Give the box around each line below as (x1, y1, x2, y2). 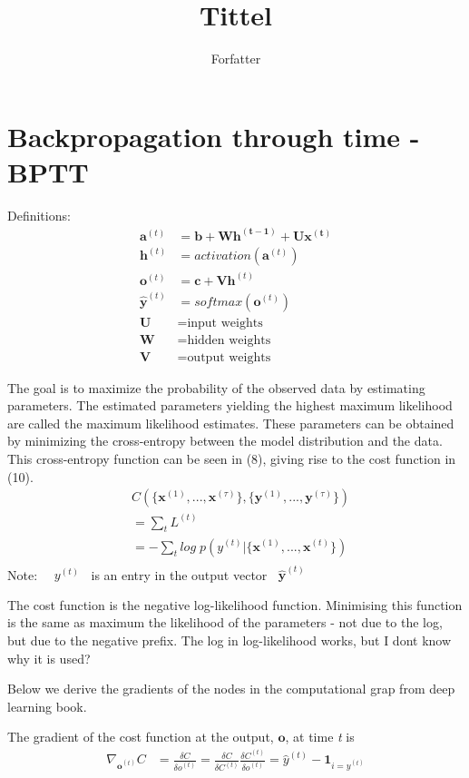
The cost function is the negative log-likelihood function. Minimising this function (7, 595, 463, 614)
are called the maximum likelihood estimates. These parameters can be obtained (7, 413, 454, 432)
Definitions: (7, 205, 71, 224)
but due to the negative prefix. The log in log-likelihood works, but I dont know (7, 630, 452, 649)
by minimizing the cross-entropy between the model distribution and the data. (7, 431, 443, 450)
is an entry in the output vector (91, 565, 268, 584)
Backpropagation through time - (7, 117, 420, 154)
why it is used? (7, 648, 91, 667)
